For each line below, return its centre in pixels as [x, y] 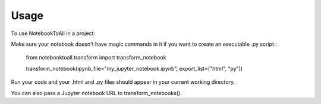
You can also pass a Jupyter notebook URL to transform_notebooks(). [97, 93]
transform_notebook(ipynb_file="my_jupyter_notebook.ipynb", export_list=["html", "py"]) [134, 68]
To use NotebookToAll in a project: [53, 33]
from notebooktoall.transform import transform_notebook [96, 58]
